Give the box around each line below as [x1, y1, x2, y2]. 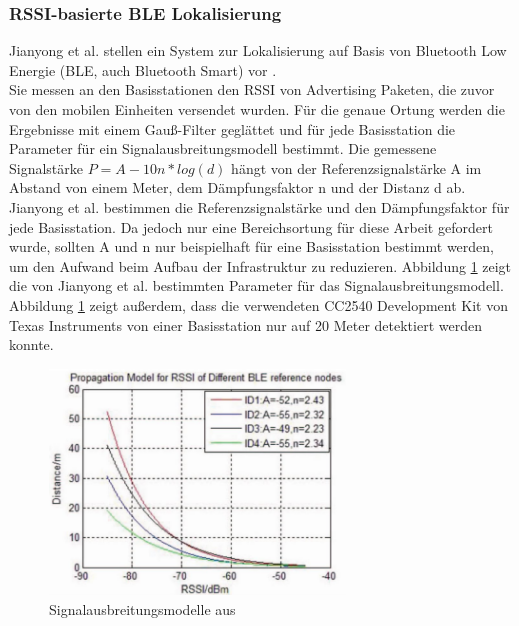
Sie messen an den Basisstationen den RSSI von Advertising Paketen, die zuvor [9, 79, 495, 100]
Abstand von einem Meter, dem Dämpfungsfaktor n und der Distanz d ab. [9, 177, 466, 198]
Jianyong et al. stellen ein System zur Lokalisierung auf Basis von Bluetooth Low [9, 40, 507, 61]
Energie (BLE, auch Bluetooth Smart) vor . [9, 59, 277, 80]
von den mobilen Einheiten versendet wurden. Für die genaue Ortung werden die [9, 99, 505, 119]
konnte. [9, 334, 54, 355]
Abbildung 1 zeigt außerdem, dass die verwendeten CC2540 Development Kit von [9, 294, 508, 315]
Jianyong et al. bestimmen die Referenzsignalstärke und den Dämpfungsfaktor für [9, 196, 510, 217]
